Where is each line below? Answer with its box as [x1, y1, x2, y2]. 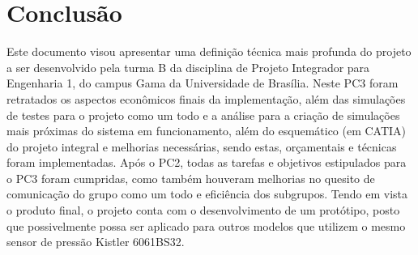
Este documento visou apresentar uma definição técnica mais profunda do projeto [6, 43, 412, 60]
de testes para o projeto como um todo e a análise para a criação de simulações [6, 106, 400, 123]
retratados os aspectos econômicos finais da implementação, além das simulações [6, 90, 406, 107]
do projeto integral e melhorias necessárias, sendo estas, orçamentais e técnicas [6, 138, 397, 155]
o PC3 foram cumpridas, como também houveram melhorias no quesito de [6, 169, 375, 186]
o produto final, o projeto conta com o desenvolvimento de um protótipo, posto [6, 202, 400, 219]
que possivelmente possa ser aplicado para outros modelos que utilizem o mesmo [6, 217, 406, 234]
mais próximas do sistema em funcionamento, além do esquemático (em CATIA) [6, 122, 407, 139]
